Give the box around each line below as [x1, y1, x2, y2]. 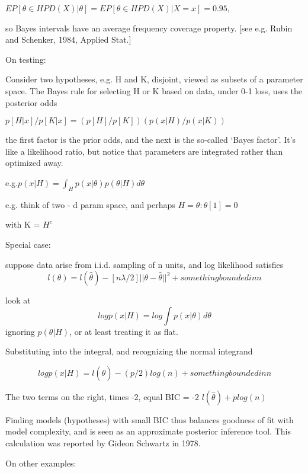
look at [5, 294, 31, 306]
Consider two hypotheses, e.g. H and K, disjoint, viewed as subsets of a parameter [5, 73, 303, 85]
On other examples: [5, 456, 76, 469]
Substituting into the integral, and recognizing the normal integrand [5, 345, 253, 357]
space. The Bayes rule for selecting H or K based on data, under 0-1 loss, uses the [5, 84, 303, 97]
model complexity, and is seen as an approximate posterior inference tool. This [5, 425, 291, 437]
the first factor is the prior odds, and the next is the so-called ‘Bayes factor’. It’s [5, 133, 296, 146]
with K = [5, 218, 40, 231]
